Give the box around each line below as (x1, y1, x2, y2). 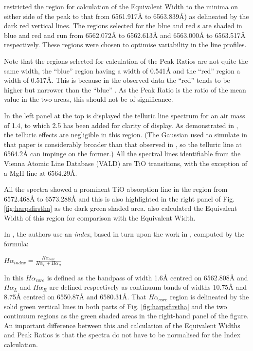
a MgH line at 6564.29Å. (4, 167, 77, 178)
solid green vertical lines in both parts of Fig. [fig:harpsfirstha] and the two (4, 301, 227, 311)
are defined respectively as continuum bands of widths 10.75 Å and (49, 282, 247, 292)
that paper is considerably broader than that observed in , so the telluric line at (4, 139, 242, 149)
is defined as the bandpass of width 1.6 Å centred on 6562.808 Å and (47, 272, 248, 282)
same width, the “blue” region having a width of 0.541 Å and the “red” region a (4, 65, 240, 75)
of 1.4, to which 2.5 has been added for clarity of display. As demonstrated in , (4, 120, 238, 130)
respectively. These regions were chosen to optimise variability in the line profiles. (4, 39, 247, 50)
